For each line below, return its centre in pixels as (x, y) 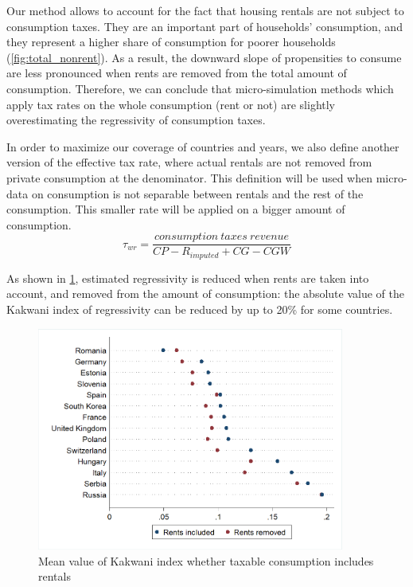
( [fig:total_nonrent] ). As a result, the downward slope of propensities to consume (204, 57)
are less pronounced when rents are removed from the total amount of (177, 73)
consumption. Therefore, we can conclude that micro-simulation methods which (200, 88)
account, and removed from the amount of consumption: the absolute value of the (205, 293)
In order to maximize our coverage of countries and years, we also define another (203, 146)
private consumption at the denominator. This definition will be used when (190, 177)
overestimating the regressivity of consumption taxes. (136, 120)
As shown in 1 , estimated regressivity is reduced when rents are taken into (188, 278)
